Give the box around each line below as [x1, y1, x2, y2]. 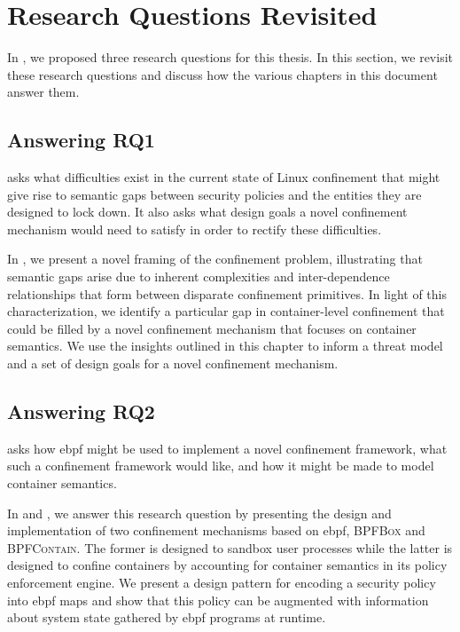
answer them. [7, 83, 80, 101]
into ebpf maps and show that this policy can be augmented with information [7, 590, 429, 609]
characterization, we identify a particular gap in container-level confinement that [7, 302, 445, 320]
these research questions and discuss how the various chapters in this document [7, 65, 438, 83]
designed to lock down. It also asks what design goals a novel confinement [7, 202, 408, 221]
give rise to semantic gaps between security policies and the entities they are [7, 185, 422, 203]
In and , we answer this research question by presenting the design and [7, 503, 392, 522]
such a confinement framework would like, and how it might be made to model [7, 456, 434, 475]
